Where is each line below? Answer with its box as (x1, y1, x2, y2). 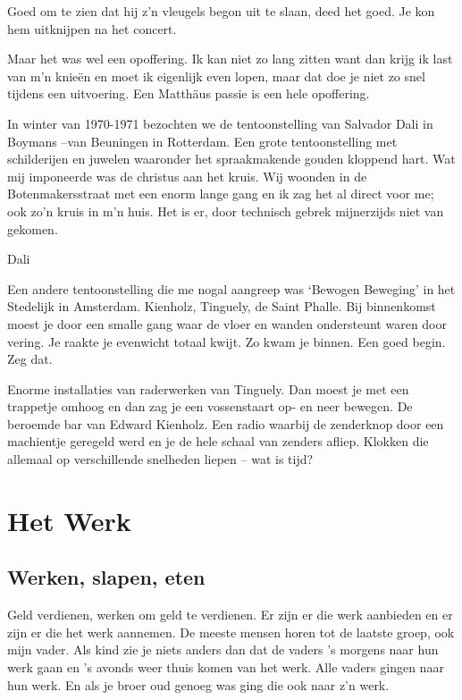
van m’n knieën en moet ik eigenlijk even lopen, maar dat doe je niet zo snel (7, 66, 425, 85)
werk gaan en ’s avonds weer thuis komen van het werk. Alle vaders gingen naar (7, 658, 444, 677)
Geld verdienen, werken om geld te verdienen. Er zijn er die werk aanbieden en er (7, 605, 453, 624)
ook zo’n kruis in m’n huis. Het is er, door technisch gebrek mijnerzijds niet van (7, 201, 444, 220)
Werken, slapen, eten (7, 563, 206, 591)
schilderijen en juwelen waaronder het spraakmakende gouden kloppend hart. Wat (7, 149, 456, 168)
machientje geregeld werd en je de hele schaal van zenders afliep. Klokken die (7, 432, 429, 451)
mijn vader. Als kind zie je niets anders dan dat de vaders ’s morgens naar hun (7, 640, 439, 659)
